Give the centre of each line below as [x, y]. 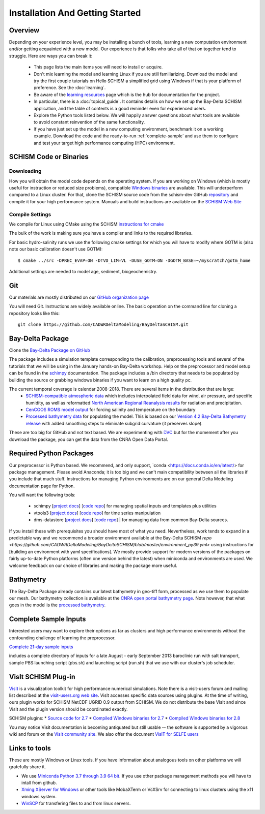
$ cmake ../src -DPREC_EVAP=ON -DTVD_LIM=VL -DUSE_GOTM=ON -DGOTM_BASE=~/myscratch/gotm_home [134, 260]
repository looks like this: [34, 313]
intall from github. [39, 783]
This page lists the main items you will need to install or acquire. [98, 67]
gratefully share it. [27, 767]
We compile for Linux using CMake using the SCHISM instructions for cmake [87, 224]
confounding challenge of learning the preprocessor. [62, 638]
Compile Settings [30, 214]
